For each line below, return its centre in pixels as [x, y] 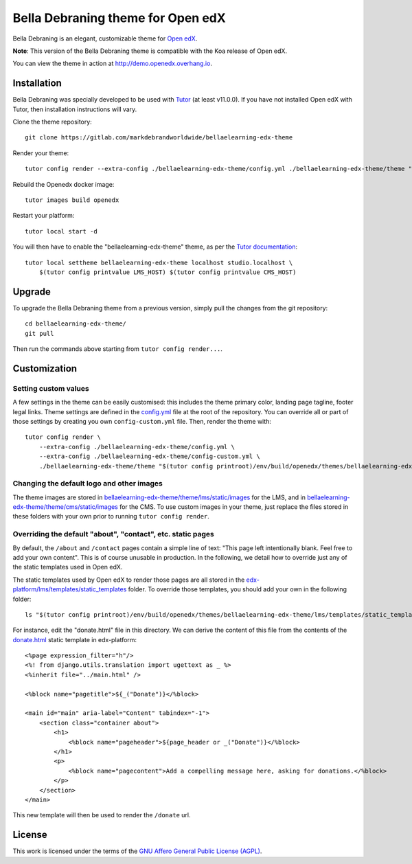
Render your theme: [41, 153]
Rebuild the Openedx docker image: [64, 184]
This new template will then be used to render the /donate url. [102, 815]
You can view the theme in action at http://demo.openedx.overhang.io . [113, 64]
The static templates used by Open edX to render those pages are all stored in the [129, 580]
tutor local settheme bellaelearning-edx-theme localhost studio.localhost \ [159, 262]
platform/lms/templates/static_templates [70, 589]
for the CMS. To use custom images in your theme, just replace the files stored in [234, 507]
